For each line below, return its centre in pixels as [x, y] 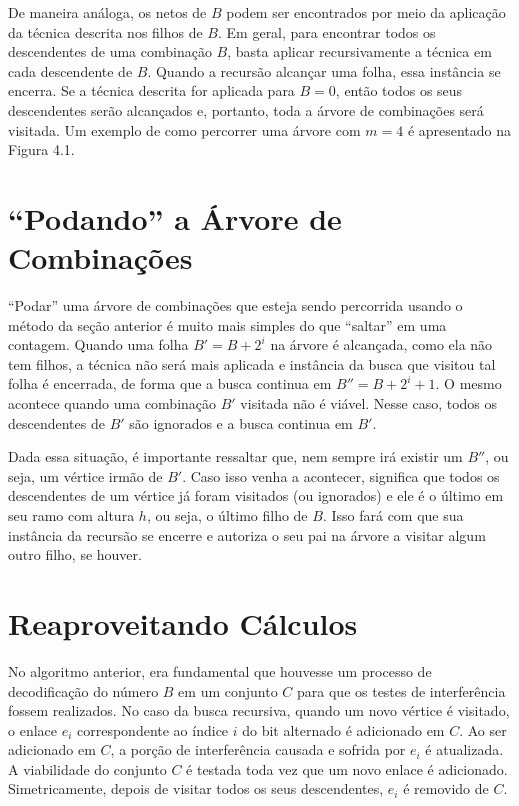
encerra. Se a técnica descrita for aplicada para [151, 90]
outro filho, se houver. [75, 554]
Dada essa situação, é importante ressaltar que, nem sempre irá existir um [235, 456]
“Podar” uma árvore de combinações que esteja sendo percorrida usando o [235, 305]
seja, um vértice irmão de [85, 475]
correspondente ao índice [153, 729]
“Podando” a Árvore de [175, 217]
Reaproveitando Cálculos [183, 622]
